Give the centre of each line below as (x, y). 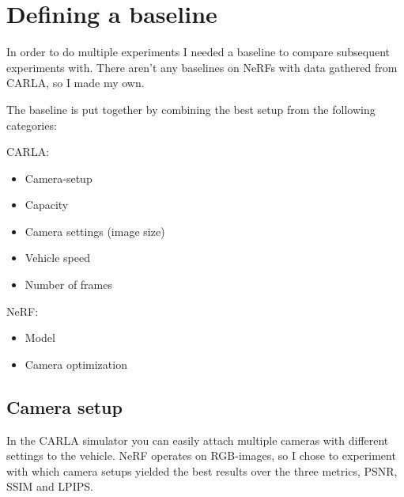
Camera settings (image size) (95, 231)
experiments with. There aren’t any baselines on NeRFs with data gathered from (202, 67)
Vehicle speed (57, 258)
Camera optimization (76, 364)
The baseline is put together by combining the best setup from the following (191, 109)
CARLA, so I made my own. (76, 83)
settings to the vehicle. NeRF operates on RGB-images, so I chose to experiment (201, 455)
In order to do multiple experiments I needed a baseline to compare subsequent (198, 52)
